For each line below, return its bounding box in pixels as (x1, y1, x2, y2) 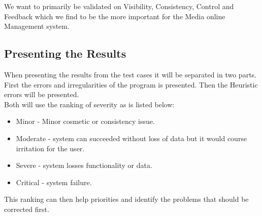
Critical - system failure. (16, 177, 92, 187)
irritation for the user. (16, 143, 85, 153)
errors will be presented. (4, 89, 79, 100)
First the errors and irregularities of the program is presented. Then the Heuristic (4, 79, 258, 90)
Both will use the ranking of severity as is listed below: (4, 99, 175, 109)
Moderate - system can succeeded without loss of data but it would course (16, 133, 247, 143)
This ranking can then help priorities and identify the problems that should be (4, 194, 249, 204)
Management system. (4, 21, 70, 31)
